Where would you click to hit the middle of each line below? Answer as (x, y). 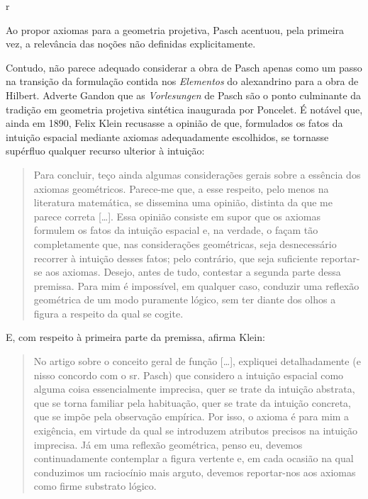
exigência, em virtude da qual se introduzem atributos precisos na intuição (196, 431)
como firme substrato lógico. (95, 486)
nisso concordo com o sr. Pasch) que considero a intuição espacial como (189, 375)
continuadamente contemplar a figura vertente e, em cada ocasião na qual (194, 458)
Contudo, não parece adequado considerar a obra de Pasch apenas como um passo (184, 67)
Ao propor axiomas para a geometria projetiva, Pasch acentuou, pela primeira (175, 29)
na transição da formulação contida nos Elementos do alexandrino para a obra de (182, 81)
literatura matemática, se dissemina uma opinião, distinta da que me (183, 202)
